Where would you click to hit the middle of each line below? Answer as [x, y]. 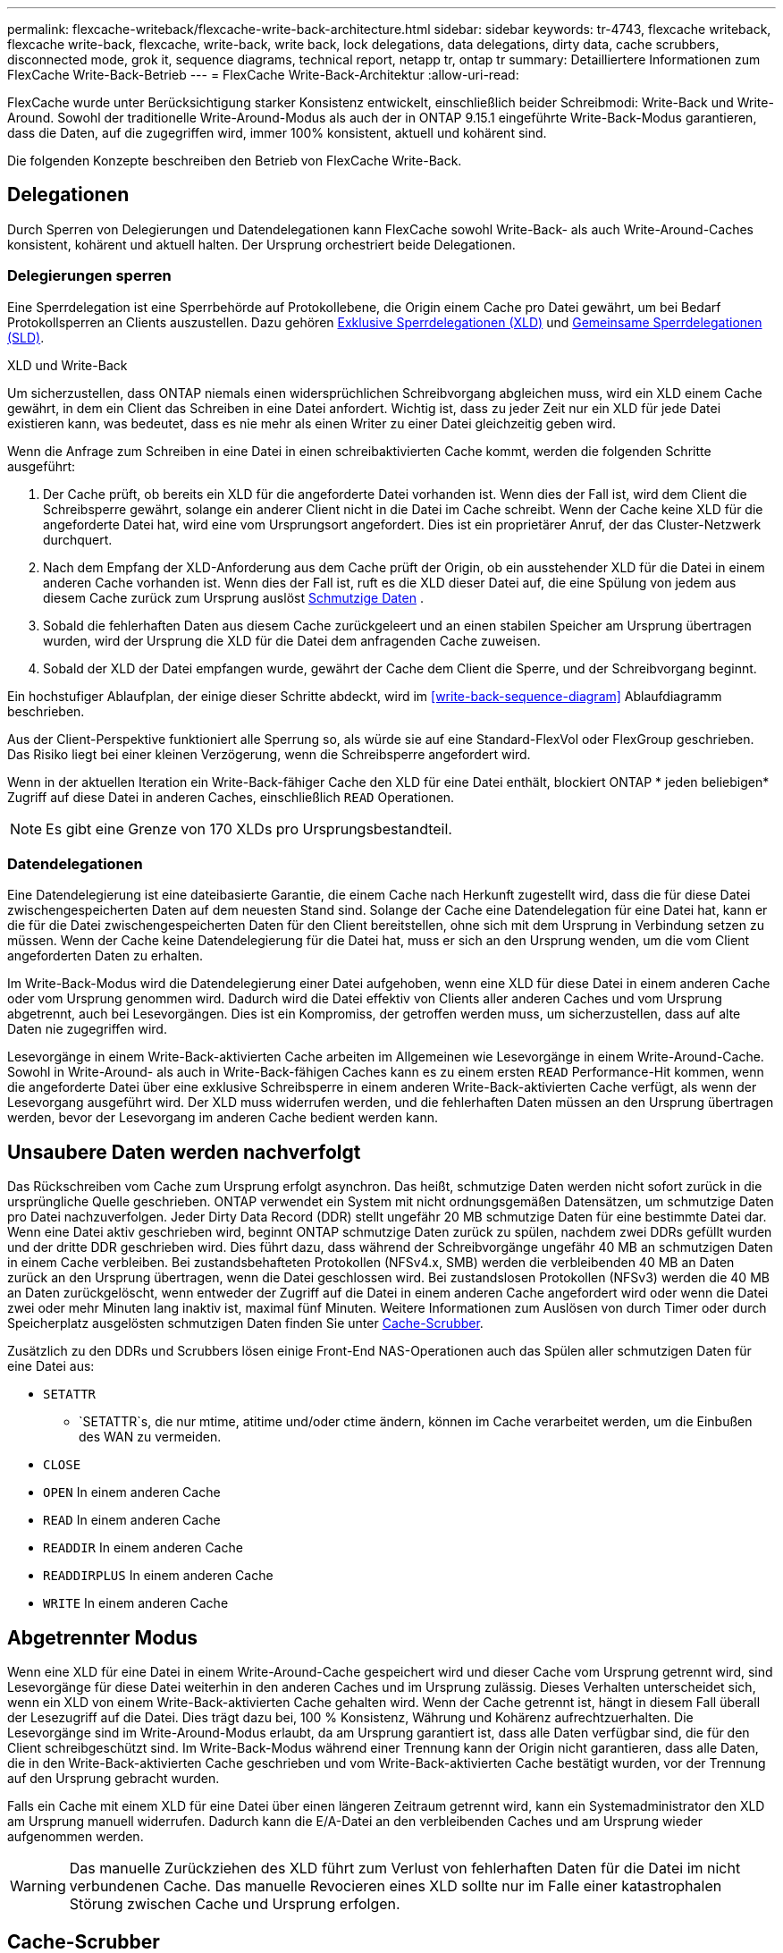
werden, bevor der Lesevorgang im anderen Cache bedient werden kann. [223, 1118]
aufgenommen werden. [76, 1837]
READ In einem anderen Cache [132, 1520]
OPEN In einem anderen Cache [132, 1492]
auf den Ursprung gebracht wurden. [114, 1779]
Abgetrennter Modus [103, 1637]
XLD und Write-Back [67, 365]
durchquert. [78, 539]
